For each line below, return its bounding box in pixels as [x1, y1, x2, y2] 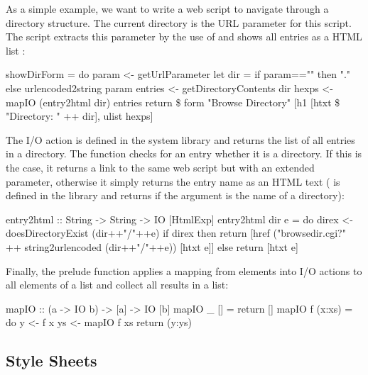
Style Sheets [6, 349, 97, 371]
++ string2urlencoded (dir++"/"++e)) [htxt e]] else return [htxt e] [6, 239, 298, 254]
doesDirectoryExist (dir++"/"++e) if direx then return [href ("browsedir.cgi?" [6, 225, 346, 240]
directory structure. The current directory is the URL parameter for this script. [6, 15, 352, 30]
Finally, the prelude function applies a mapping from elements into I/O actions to [6, 263, 362, 278]
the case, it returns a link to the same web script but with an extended [6, 159, 315, 174]
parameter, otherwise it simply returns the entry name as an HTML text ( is [6, 174, 340, 189]
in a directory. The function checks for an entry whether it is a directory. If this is [6, 146, 362, 161]
